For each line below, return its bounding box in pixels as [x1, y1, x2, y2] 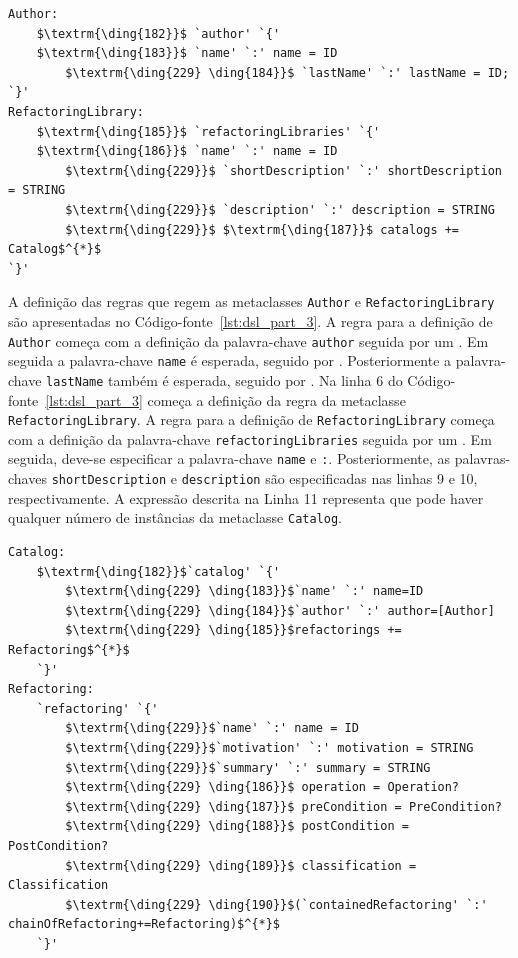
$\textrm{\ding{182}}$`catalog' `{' [36, 564, 281, 579]
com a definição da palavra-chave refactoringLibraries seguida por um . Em [8, 428, 492, 449]
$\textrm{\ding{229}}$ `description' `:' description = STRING [65, 202, 495, 217]
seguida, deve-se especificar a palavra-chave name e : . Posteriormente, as [8, 448, 451, 469]
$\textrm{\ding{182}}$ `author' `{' [36, 26, 281, 41]
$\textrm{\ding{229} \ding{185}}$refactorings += [65, 623, 402, 638]
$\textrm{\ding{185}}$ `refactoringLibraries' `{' [36, 124, 381, 139]
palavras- [454, 448, 511, 469]
